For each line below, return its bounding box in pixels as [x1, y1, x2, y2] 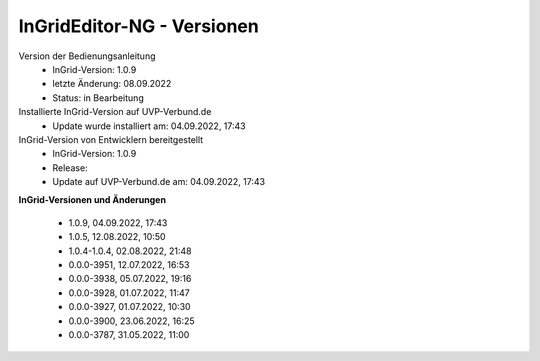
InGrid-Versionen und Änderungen [18, 194, 167, 206]
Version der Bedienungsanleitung [18, 50, 156, 62]
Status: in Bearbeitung [52, 91, 144, 104]
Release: [52, 161, 89, 174]
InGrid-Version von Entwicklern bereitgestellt [18, 133, 204, 145]
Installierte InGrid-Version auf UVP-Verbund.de [18, 106, 212, 118]
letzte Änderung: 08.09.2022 [52, 78, 172, 90]
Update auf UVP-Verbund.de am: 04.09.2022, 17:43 [52, 176, 265, 188]
